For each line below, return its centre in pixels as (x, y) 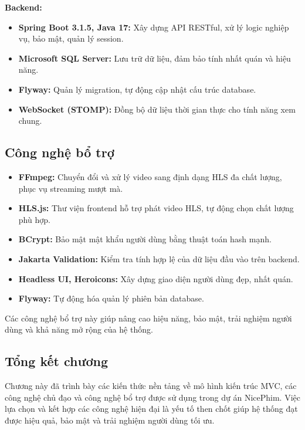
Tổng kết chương (57, 361)
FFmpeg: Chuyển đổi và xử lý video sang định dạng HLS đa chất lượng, (150, 176)
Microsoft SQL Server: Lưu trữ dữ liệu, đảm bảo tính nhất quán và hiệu (155, 58)
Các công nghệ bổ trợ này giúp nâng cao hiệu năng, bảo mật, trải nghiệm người (148, 318)
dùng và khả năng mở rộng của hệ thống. (79, 329)
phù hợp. (34, 219)
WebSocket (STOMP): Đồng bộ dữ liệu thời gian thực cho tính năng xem (157, 109)
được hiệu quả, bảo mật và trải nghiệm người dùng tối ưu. (110, 420)
